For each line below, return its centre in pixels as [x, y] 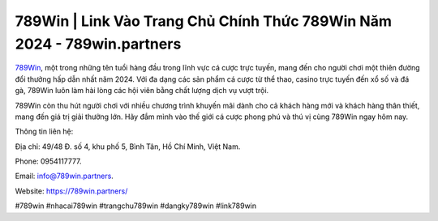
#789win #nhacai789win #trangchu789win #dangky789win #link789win [136, 206]
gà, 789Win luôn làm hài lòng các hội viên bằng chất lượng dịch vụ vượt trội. [142, 91]
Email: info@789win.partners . [64, 176]
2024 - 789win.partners [98, 44]
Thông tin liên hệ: [44, 132]
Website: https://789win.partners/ [71, 191]
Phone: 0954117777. [48, 161]
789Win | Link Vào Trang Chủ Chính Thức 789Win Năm [204, 21]
